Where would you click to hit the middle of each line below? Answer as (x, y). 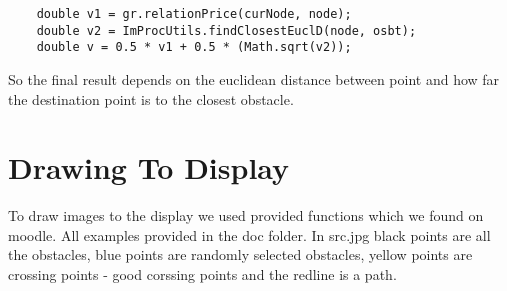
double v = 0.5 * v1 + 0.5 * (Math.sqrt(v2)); (194, 47)
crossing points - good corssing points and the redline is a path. (202, 274)
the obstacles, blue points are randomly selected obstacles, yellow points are (240, 254)
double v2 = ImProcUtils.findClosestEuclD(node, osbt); (226, 30)
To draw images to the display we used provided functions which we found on (246, 215)
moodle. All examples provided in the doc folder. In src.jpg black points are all (249, 234)
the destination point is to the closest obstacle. (151, 98)
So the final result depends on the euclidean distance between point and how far (254, 78)
